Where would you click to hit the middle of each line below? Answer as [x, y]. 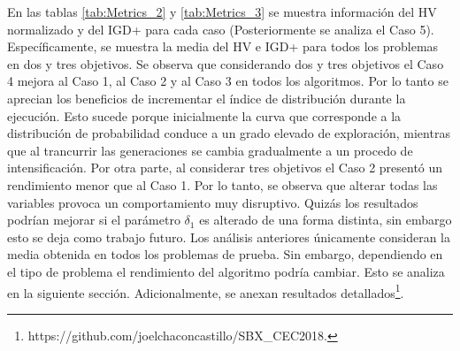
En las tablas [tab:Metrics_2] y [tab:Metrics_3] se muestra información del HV [222, 11]
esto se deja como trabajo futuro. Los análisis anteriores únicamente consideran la [229, 237]
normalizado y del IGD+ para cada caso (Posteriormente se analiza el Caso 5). [221, 29]
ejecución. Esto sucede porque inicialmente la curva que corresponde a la [204, 115]
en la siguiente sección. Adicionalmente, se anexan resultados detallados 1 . [206, 291]
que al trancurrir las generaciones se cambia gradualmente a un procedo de [210, 150]
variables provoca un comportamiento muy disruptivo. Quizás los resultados [213, 202]
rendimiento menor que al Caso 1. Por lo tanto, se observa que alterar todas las [222, 184]
